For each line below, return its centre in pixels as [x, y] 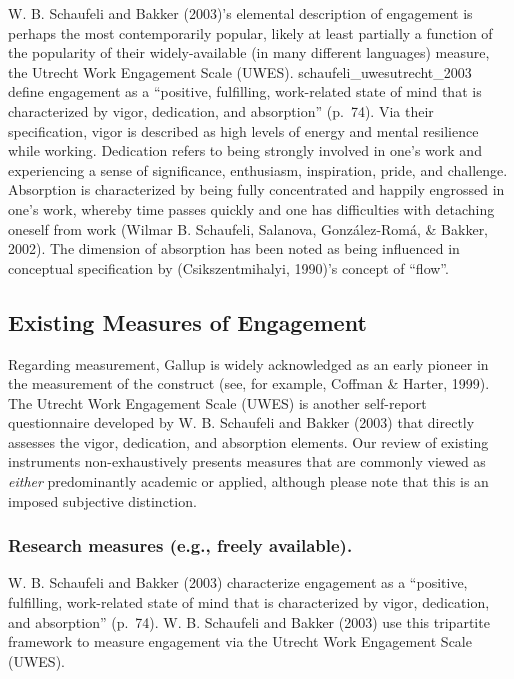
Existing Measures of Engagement [187, 321]
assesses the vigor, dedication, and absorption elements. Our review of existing [248, 441]
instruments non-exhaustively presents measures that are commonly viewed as [247, 461]
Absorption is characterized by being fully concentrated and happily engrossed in [256, 189]
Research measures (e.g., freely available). [180, 545]
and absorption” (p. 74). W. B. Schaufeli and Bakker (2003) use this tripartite [249, 621]
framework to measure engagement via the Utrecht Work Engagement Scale [240, 641]
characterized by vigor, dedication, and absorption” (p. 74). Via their [221, 110]
